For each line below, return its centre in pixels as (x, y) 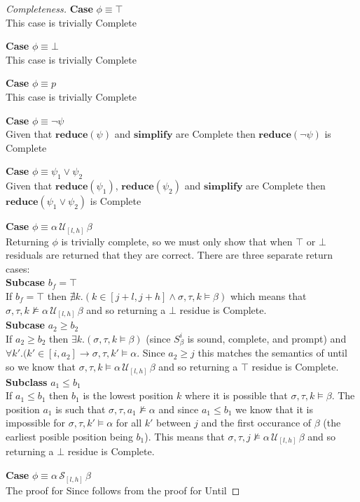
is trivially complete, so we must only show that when (177, 241)
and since (179, 409)
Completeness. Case (49, 8)
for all (129, 423)
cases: (18, 268)
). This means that (185, 436)
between (174, 423)
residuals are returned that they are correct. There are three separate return (169, 255)
